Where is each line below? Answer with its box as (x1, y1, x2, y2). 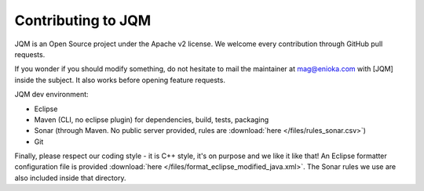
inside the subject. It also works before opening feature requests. (14, 75, 225, 85)
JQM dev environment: (14, 90, 90, 99)
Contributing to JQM (14, 12, 152, 29)
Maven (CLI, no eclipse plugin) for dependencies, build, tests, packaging (34, 114, 269, 124)
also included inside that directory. (14, 173, 126, 182)
